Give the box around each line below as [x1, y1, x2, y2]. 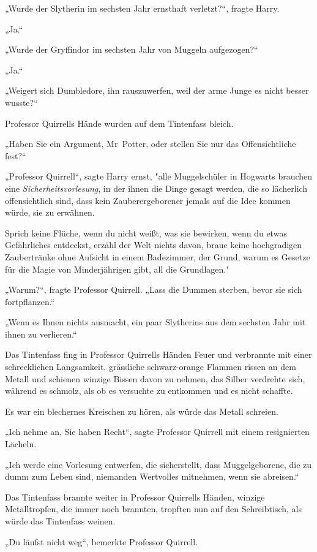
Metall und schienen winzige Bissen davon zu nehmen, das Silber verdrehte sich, [5, 372, 305, 385]
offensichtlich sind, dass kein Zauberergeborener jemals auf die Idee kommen [5, 194, 291, 206]
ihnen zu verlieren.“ [5, 327, 77, 340]
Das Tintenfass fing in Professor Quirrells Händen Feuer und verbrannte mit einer [5, 348, 312, 361]
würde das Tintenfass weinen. [5, 515, 116, 527]
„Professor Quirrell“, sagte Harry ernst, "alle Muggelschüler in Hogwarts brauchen [5, 170, 313, 183]
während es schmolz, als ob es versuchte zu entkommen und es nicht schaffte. [5, 384, 293, 397]
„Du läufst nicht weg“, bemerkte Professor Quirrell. [5, 535, 198, 548]
